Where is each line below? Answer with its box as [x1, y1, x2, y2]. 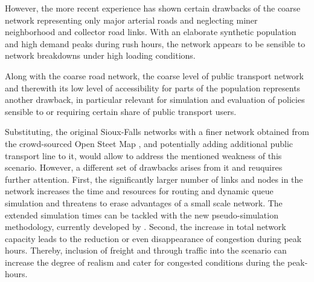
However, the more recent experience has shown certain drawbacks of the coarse [5, 2, 301, 14]
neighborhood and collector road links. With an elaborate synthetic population [5, 25, 296, 38]
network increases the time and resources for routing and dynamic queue [5, 185, 274, 197]
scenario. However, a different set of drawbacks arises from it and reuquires [5, 161, 283, 174]
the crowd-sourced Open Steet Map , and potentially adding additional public [5, 137, 293, 149]
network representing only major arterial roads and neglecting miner [5, 13, 258, 26]
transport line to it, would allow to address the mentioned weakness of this [5, 149, 282, 162]
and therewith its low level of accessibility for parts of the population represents [5, 81, 301, 94]
